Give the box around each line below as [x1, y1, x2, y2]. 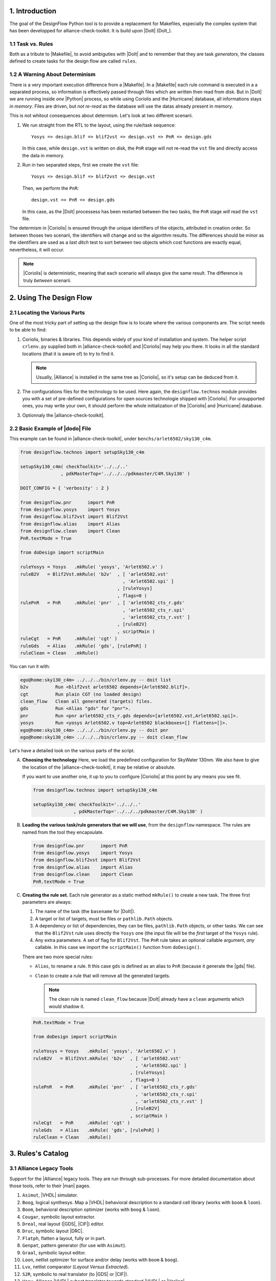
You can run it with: [9, 663, 51, 669]
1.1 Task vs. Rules [9, 40, 53, 47]
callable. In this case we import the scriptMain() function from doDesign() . [35, 944, 201, 951]
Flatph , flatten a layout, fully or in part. [22, 1235, 106, 1241]
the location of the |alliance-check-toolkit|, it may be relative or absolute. [22, 764, 176, 770]
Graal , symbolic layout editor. [22, 1249, 86, 1255]
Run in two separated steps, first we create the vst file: [22, 162, 139, 168]
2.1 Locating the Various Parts [9, 309, 85, 316]
